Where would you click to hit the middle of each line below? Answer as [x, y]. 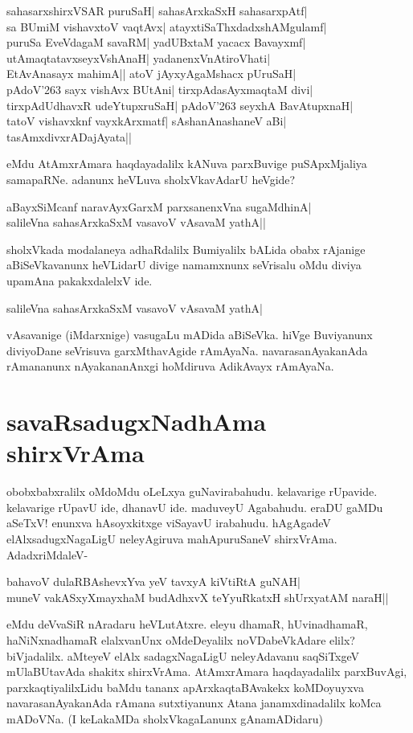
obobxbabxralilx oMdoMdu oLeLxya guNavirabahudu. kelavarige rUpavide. [192, 491]
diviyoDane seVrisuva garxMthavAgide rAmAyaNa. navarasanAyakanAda [187, 350]
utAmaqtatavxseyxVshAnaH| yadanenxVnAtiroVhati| [139, 57]
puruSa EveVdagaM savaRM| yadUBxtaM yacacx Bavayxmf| [156, 42]
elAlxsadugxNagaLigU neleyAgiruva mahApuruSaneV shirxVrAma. [172, 538]
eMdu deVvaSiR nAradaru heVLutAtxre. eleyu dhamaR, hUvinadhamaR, [187, 624]
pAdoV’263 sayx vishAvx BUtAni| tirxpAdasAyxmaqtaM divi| [160, 89]
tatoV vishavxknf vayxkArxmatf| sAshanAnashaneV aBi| [147, 121]
